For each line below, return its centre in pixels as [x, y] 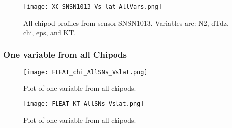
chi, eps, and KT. [50, 32]
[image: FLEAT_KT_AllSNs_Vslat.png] [84, 104]
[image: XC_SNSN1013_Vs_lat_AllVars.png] [93, 7]
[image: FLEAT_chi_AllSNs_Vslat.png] [86, 72]
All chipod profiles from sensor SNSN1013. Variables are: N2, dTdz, [126, 22]
